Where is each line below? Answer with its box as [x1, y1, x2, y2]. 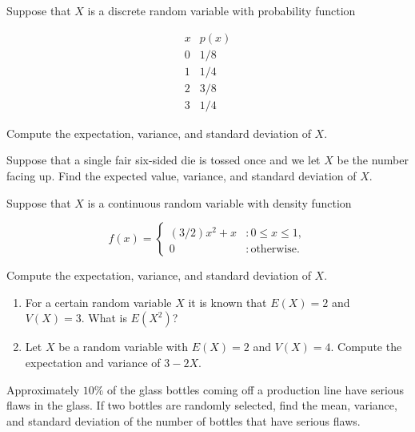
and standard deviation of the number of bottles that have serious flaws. [6, 412, 361, 429]
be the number [337, 151, 409, 168]
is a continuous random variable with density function [87, 194, 352, 211]
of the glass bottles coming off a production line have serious [107, 381, 405, 398]
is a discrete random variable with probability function [87, 2, 356, 18]
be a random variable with [58, 338, 188, 355]
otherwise [250, 243, 297, 255]
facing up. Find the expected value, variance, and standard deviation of [6, 167, 357, 184]
